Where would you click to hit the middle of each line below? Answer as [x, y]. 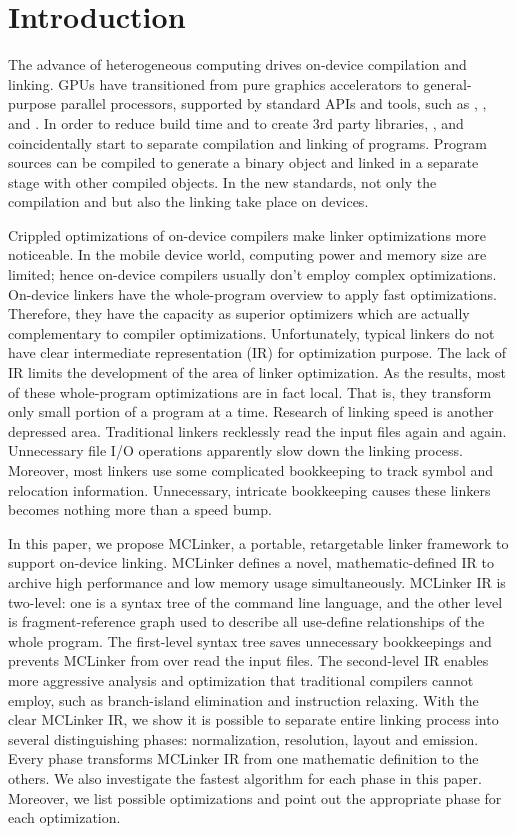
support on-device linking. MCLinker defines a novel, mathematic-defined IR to [251, 562]
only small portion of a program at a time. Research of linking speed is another [251, 411]
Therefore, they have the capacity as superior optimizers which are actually [239, 313]
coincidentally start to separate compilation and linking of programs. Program [248, 142]
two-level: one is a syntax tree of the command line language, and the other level [255, 601]
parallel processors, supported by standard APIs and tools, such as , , [273, 103]
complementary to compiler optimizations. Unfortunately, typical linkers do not [251, 332]
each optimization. [64, 817]
